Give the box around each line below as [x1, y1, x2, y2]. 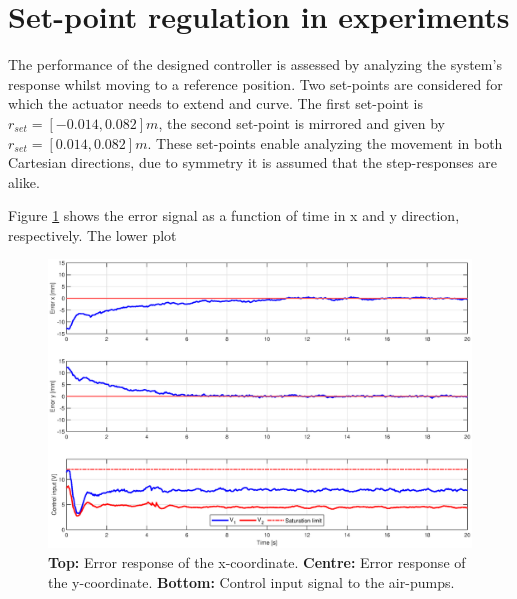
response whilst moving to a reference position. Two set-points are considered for [8, 73, 503, 94]
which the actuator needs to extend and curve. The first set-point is [8, 93, 423, 114]
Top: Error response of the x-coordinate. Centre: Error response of [48, 552, 466, 573]
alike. [8, 171, 40, 192]
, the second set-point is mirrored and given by [158, 112, 445, 133]
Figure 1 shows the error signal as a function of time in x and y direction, [8, 205, 460, 226]
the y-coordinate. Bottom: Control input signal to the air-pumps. [48, 571, 455, 592]
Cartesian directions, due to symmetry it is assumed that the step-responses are [8, 152, 497, 173]
